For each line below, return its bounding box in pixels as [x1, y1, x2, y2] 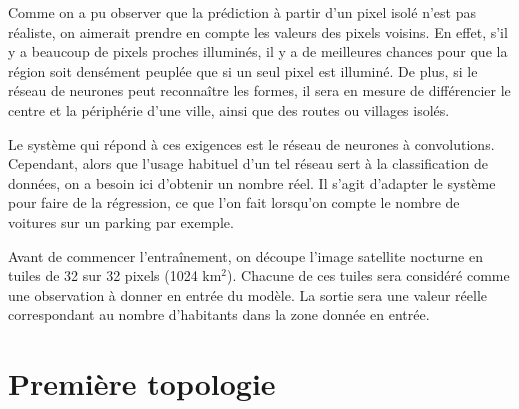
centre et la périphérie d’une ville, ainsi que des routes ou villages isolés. [8, 99, 450, 120]
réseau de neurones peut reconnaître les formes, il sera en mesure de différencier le [8, 80, 511, 101]
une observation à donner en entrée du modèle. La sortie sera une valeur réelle [8, 284, 487, 305]
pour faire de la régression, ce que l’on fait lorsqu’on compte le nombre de [8, 192, 460, 213]
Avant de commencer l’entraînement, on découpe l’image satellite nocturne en [8, 245, 483, 266]
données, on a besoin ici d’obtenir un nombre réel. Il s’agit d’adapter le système [8, 172, 496, 193]
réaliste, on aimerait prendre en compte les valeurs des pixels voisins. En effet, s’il [8, 21, 508, 42]
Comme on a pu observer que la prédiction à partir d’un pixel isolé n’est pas [8, 2, 476, 22]
